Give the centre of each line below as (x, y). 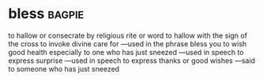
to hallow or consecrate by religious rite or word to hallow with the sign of (128, 35)
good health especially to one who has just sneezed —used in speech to (126, 52)
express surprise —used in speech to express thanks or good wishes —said (131, 61)
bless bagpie (46, 14)
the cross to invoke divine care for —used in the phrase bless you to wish (128, 43)
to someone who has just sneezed (64, 68)
